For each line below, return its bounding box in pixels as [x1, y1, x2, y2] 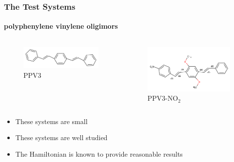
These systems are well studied [15, 132, 108, 143]
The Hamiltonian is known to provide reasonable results [15, 148, 183, 159]
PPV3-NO [147, 93, 178, 103]
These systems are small [15, 116, 88, 126]
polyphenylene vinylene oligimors [4, 21, 118, 31]
